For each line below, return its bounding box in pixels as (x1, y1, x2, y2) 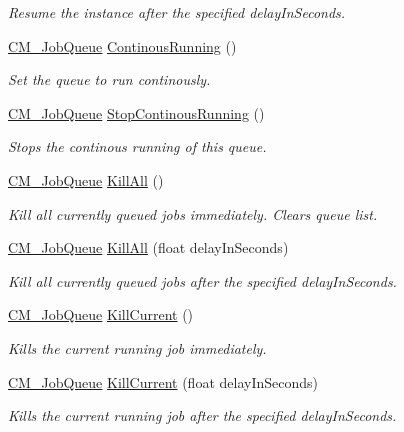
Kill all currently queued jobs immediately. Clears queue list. (8, 203, 378, 224)
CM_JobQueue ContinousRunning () (8, 35, 237, 56)
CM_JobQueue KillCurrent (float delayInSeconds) (8, 371, 318, 392)
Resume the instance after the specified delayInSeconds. (8, 2, 346, 22)
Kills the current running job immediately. (8, 337, 267, 358)
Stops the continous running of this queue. (8, 136, 267, 157)
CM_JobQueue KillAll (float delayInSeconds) (8, 237, 289, 258)
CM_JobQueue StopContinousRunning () (8, 102, 265, 123)
